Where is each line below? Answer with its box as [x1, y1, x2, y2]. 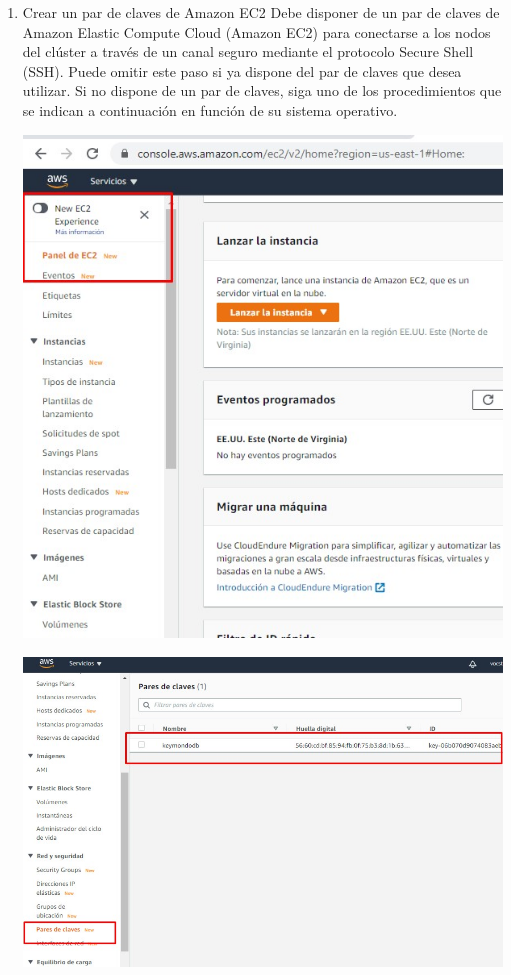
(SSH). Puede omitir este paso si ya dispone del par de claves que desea [22, 60, 462, 81]
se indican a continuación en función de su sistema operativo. [22, 99, 398, 120]
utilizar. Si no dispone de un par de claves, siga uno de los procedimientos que [22, 80, 502, 101]
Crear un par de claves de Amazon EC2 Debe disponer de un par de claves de [22, 2, 500, 22]
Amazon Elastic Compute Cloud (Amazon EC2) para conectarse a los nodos [22, 21, 491, 42]
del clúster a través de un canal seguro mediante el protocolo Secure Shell [22, 41, 474, 62]
